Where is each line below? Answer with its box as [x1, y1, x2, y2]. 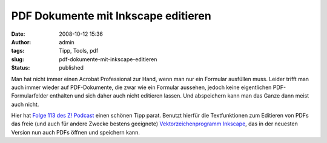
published [59, 64, 84, 71]
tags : [11, 47, 25, 55]
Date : [11, 30, 25, 38]
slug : [11, 55, 24, 63]
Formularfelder [11, 92, 48, 99]
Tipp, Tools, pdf [59, 47, 99, 55]
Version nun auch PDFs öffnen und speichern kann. [11, 128, 140, 136]
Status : [11, 64, 30, 71]
